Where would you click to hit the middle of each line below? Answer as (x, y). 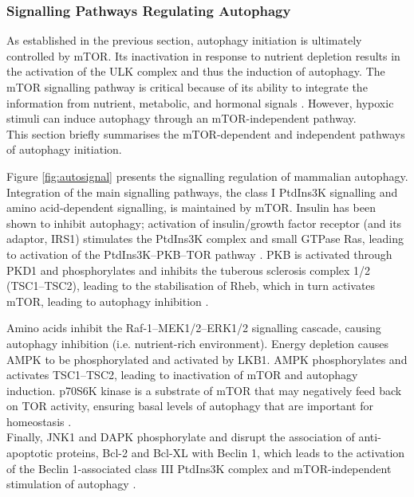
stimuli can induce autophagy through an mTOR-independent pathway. (181, 118)
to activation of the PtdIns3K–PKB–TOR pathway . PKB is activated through (199, 254)
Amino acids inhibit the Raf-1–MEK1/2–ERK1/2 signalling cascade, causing (194, 328)
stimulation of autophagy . (71, 484)
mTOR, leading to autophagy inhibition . (108, 301)
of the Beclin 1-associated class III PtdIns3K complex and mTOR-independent (199, 468)
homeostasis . (39, 421)
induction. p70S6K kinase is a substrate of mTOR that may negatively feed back (204, 390)
